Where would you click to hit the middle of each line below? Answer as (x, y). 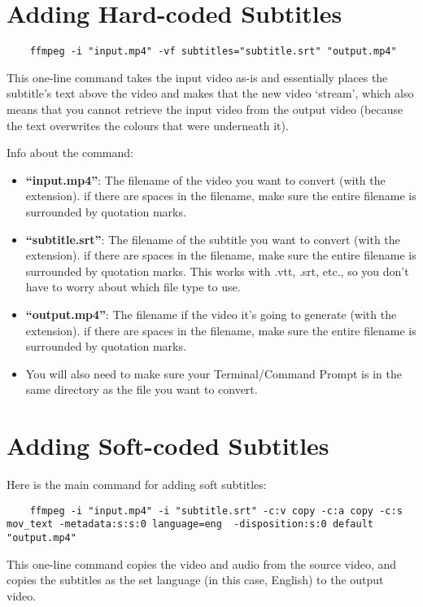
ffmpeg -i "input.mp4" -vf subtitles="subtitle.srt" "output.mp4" (213, 52)
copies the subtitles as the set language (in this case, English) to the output (195, 580)
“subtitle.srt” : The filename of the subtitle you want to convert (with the (213, 239)
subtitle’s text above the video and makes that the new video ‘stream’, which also (210, 93)
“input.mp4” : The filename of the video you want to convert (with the (205, 179)
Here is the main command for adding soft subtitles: (137, 484)
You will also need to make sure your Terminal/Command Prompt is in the (214, 373)
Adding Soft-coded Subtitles (168, 445)
